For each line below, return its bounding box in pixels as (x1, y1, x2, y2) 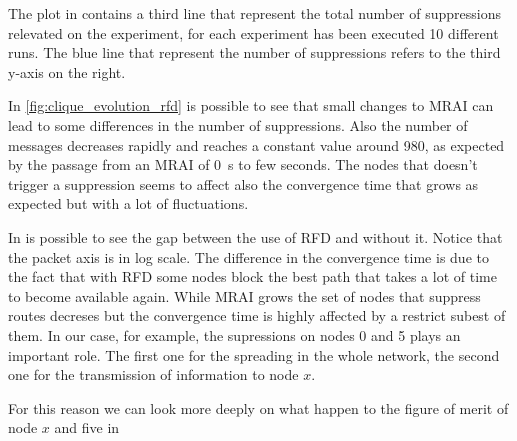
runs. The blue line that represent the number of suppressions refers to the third (8, 42, 501, 63)
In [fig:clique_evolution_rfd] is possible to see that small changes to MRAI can (8, 95, 494, 116)
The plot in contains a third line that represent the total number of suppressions (8, 3, 502, 23)
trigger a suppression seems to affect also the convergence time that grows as (8, 173, 479, 194)
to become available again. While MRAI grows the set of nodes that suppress (8, 285, 481, 306)
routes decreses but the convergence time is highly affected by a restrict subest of (8, 305, 506, 326)
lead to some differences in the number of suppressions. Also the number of (8, 114, 468, 135)
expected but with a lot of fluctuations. (8, 193, 249, 214)
